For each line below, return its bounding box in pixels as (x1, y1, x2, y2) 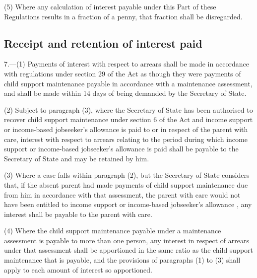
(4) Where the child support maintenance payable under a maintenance (4, 225, 221, 236)
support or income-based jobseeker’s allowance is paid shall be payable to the (4, 143, 239, 154)
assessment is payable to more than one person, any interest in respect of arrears (4, 235, 250, 245)
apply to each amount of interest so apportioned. (4, 264, 152, 275)
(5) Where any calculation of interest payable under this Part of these (4, 1, 216, 11)
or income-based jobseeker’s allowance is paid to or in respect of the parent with (4, 124, 248, 134)
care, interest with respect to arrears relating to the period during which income (4, 134, 248, 144)
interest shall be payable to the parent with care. (4, 208, 152, 219)
